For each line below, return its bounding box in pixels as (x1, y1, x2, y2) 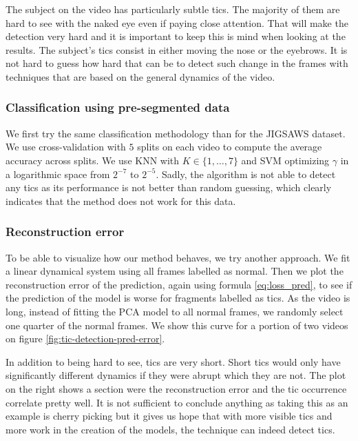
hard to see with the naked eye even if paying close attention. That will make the (6, 15, 348, 30)
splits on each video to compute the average (137, 139, 322, 154)
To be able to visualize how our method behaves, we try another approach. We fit (6, 250, 350, 264)
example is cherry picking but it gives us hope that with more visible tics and (6, 409, 333, 423)
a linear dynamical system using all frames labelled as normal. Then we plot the (6, 264, 344, 278)
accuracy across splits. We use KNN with (6, 153, 180, 167)
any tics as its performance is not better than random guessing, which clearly (6, 180, 332, 195)
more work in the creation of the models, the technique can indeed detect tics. (6, 422, 335, 436)
